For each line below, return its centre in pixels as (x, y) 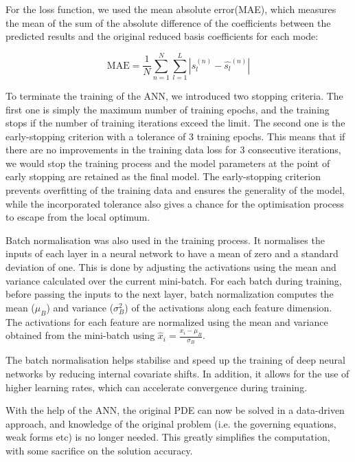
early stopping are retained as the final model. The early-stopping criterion (163, 176)
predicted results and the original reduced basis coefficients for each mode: (162, 36)
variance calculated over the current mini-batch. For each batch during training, (174, 280)
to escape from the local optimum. (78, 217)
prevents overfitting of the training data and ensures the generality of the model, (175, 190)
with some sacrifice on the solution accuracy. (99, 450)
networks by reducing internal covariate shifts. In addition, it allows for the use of (177, 374)
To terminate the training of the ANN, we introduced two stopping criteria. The (174, 95)
